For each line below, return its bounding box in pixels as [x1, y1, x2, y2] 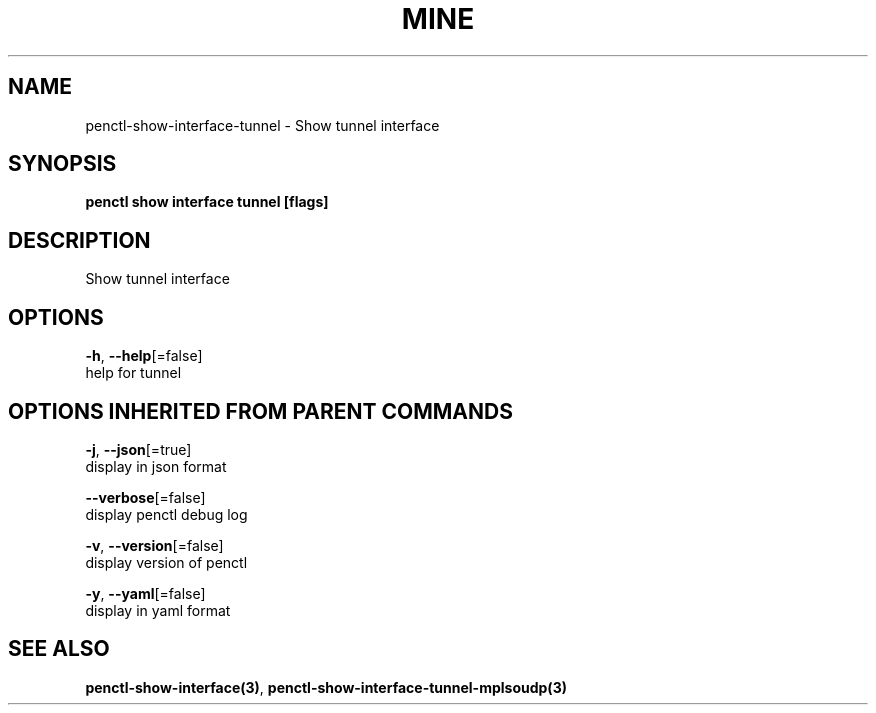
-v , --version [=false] [85, 536, 224, 554]
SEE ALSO [8, 636, 110, 662]
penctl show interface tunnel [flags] [85, 193, 329, 211]
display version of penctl [85, 553, 248, 571]
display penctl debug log [85, 505, 248, 523]
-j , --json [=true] [85, 440, 192, 458]
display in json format [85, 457, 227, 475]
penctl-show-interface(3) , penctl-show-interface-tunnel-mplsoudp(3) [85, 678, 567, 696]
